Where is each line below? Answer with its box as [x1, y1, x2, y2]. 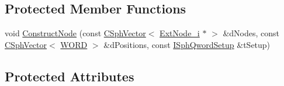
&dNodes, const [223, 27, 280, 39]
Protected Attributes [5, 67, 134, 85]
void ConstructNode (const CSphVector [5, 27, 146, 39]
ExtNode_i [160, 27, 200, 39]
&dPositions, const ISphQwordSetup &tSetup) [103, 38, 271, 50]
